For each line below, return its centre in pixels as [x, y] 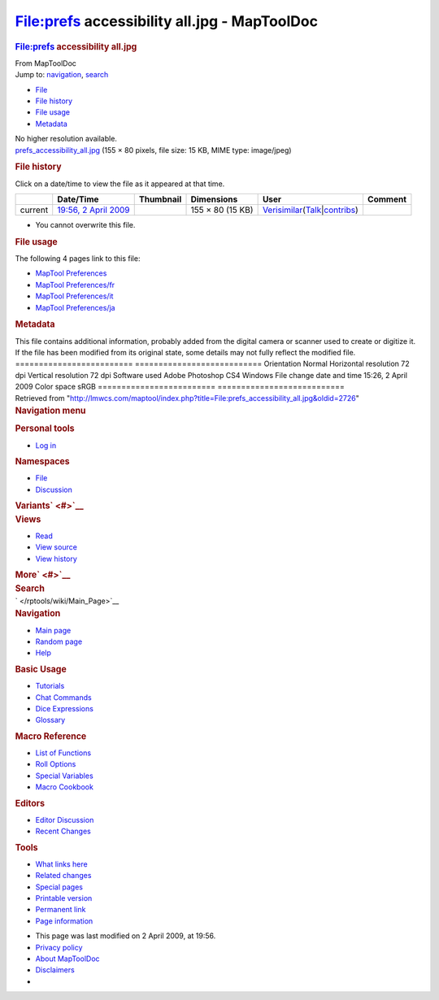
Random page [59, 641]
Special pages [59, 887]
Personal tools [45, 428]
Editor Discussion [65, 820]
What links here [62, 864]
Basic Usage [41, 669]
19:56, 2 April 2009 [93, 210]
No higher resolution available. [66, 139]
